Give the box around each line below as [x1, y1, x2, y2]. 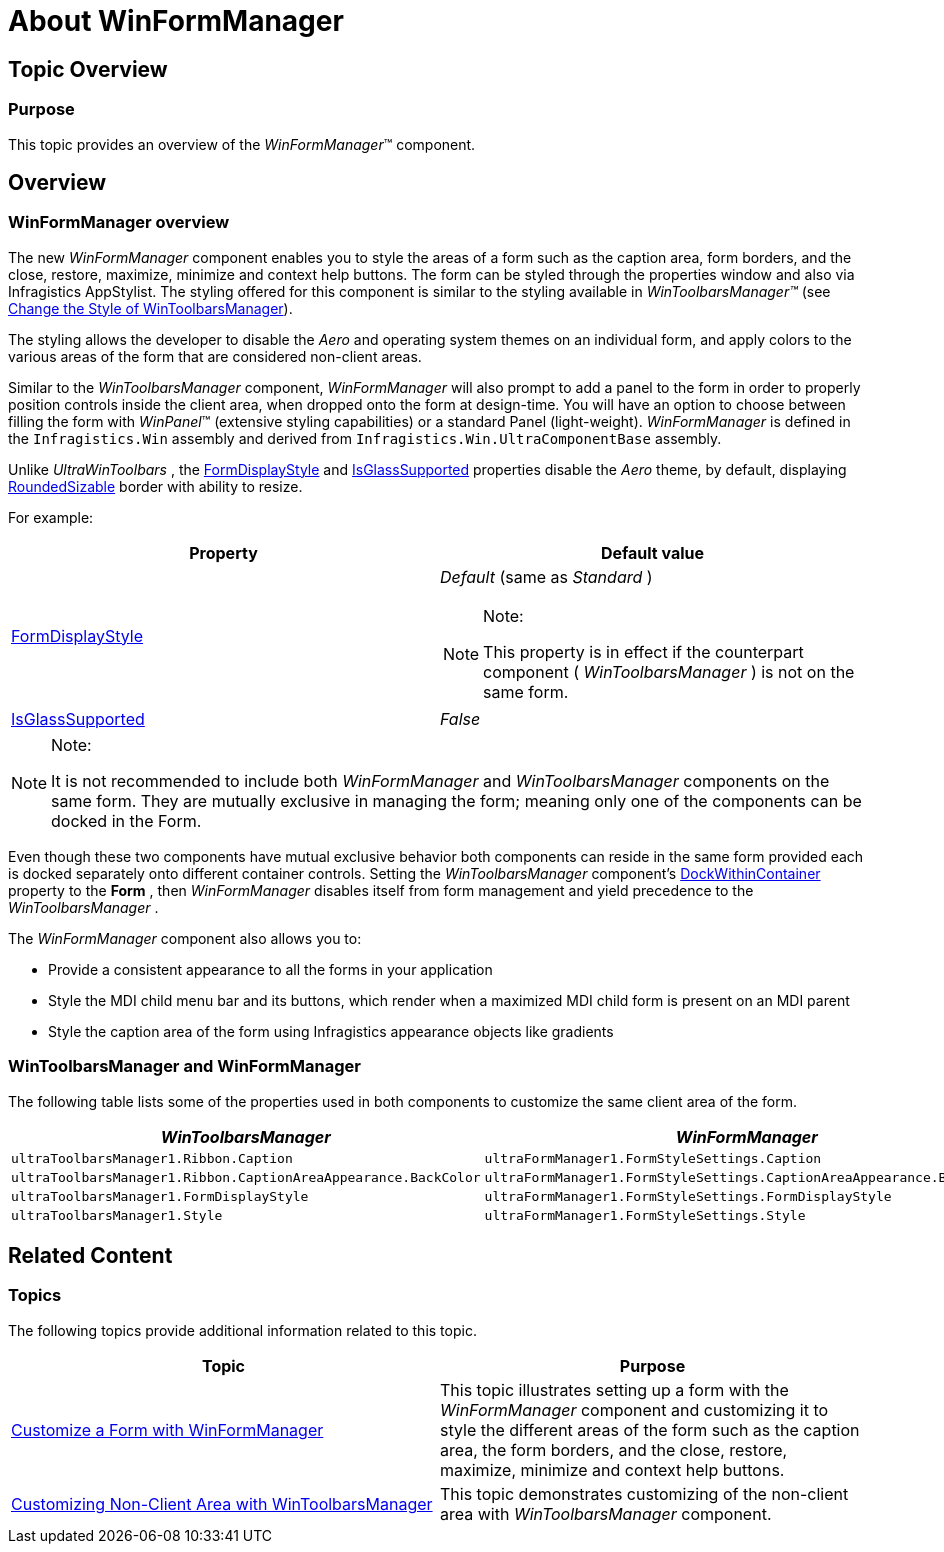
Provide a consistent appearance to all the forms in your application [48, 960, 493, 978]
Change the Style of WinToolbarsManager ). [8, 299, 293, 317]
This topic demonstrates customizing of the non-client [440, 1483, 849, 1504]
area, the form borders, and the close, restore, [440, 1439, 788, 1460]
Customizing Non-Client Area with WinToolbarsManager [11, 1493, 433, 1514]
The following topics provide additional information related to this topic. [8, 1321, 477, 1339]
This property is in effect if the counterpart [483, 641, 804, 662]
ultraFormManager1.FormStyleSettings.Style [484, 1207, 806, 1223]
